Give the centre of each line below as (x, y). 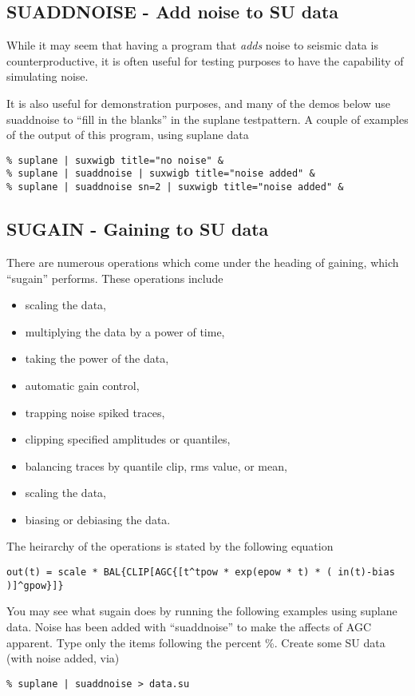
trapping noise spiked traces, (95, 412)
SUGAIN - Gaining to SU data (138, 229)
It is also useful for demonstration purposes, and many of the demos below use (198, 103)
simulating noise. (47, 76)
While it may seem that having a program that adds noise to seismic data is (192, 45)
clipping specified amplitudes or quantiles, (128, 439)
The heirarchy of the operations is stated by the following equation (170, 546)
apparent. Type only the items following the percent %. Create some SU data (196, 642)
